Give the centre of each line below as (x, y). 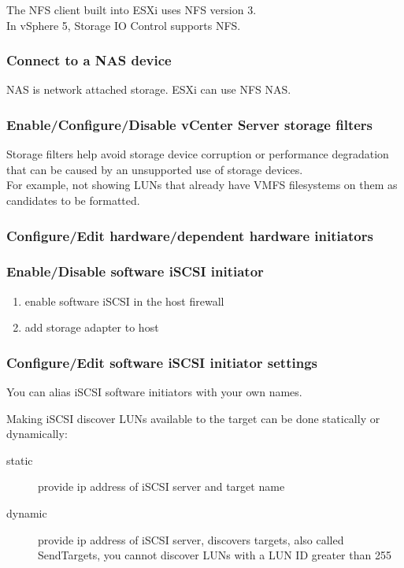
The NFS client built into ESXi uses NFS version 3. (132, 9)
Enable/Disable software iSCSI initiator (135, 271)
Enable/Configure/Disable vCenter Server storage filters (190, 124)
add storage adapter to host (92, 327)
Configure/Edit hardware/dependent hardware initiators (190, 235)
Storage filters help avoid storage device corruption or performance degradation (198, 154)
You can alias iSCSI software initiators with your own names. (154, 392)
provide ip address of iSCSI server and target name (161, 486)
